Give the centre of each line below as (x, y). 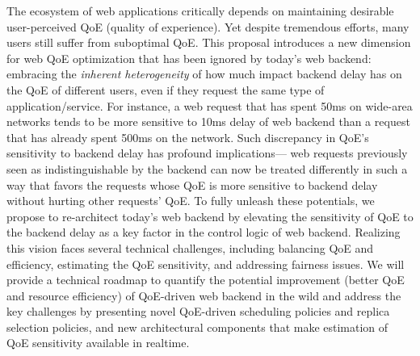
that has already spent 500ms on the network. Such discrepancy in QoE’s (188, 137)
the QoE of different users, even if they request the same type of (166, 89)
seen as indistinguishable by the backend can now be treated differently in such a (207, 168)
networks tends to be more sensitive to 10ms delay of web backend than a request (208, 121)
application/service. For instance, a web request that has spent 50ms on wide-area (210, 105)
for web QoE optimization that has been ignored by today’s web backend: (189, 58)
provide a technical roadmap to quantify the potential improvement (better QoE (206, 280)
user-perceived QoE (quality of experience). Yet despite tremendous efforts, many (208, 26)
